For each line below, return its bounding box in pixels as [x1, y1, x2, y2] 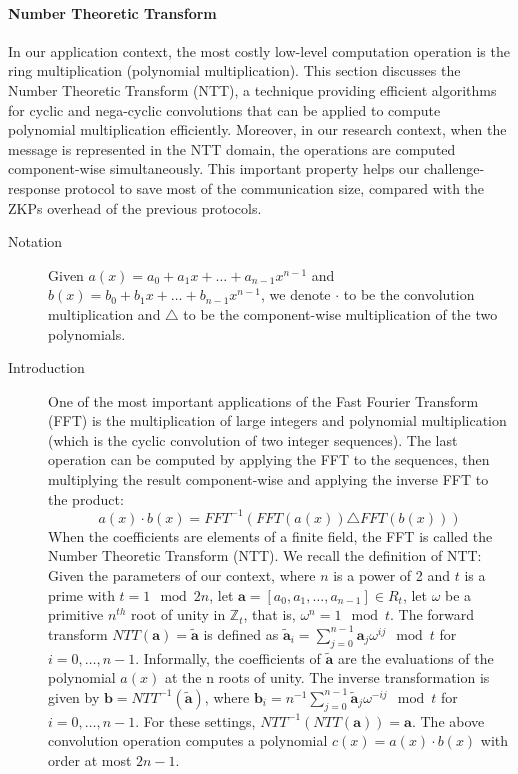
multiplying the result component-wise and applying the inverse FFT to [48, 469, 489, 490]
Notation [8, 231, 63, 252]
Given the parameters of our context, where [48, 564, 316, 585]
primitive [48, 604, 104, 625]
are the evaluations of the [337, 647, 494, 668]
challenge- [423, 158, 485, 179]
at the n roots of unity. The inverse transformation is [164, 667, 490, 688]
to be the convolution [343, 284, 475, 305]
